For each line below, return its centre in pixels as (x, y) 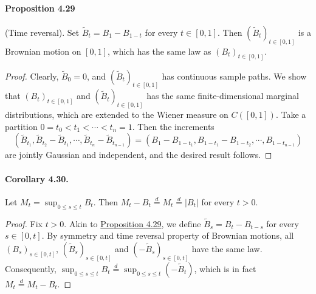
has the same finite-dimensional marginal (223, 96)
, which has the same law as (160, 51)
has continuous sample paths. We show (234, 76)
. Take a (291, 115)
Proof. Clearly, (32, 76)
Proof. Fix (24, 223)
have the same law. (227, 249)
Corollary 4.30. (37, 178)
